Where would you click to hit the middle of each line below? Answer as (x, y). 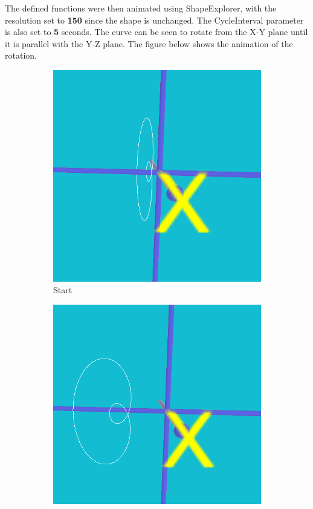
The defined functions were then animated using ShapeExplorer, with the (141, 8)
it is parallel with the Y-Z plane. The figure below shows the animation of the (149, 43)
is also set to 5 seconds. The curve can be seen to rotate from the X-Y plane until (156, 32)
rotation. (21, 55)
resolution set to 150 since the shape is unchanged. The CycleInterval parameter (154, 20)
